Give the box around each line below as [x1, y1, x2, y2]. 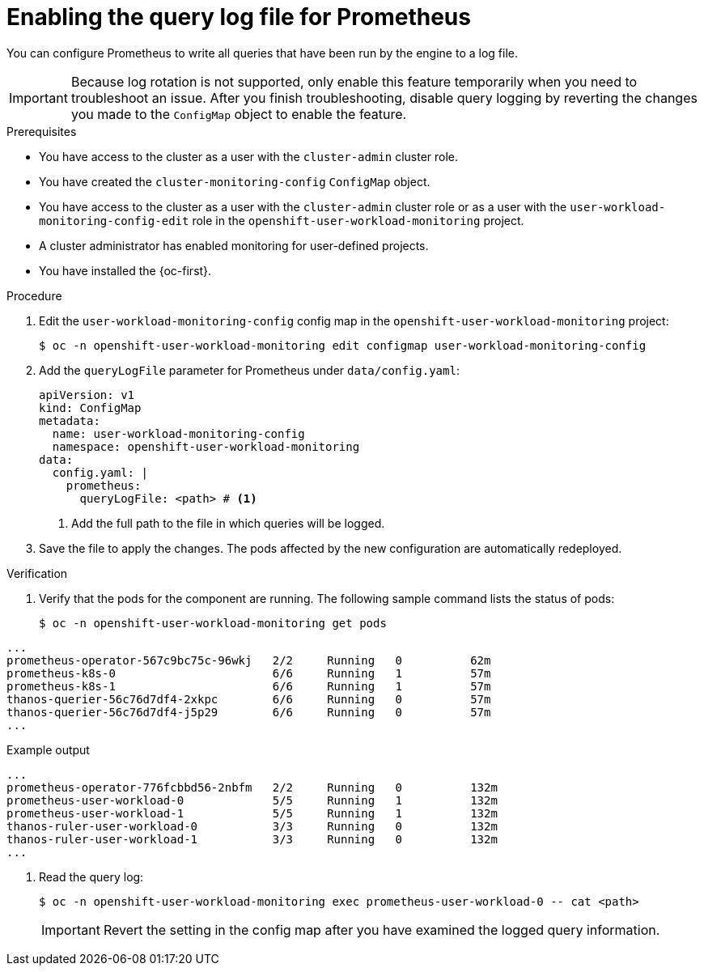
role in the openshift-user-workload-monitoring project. [192, 213, 524, 227]
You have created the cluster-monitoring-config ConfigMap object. [39, 174, 430, 189]
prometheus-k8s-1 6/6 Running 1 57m [6, 679, 491, 693]
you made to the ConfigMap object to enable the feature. [70, 105, 407, 122]
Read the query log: [39, 869, 144, 884]
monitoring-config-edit [39, 214, 189, 227]
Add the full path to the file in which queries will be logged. [71, 516, 385, 530]
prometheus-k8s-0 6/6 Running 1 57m [6, 666, 491, 680]
